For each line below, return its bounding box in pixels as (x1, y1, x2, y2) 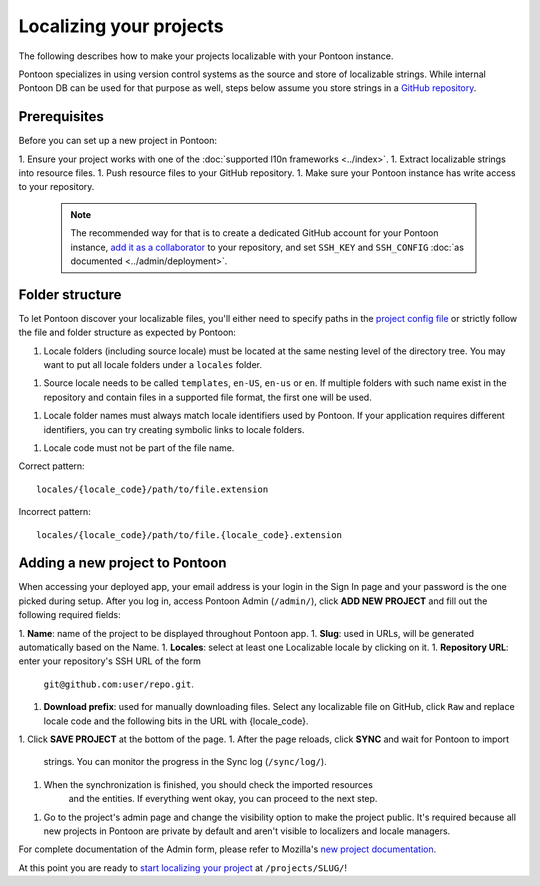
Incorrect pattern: (18, 506, 92, 518)
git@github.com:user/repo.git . (43, 678, 195, 690)
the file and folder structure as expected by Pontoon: (18, 326, 237, 339)
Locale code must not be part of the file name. (43, 442, 235, 454)
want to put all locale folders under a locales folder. (43, 359, 262, 371)
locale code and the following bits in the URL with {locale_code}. (43, 715, 309, 727)
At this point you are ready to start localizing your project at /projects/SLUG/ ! (18, 861, 348, 874)
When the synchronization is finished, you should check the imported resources (43, 778, 374, 790)
